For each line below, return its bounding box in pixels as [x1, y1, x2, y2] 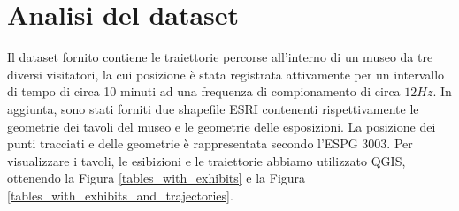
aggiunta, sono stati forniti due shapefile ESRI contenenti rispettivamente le [7, 99, 419, 117]
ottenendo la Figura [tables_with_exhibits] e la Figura [7, 169, 306, 187]
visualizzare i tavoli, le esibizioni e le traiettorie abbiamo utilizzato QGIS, [7, 151, 406, 170]
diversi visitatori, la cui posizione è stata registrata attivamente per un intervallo [7, 64, 445, 83]
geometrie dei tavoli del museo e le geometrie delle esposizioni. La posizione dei [7, 117, 436, 135]
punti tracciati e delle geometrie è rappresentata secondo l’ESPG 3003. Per [7, 134, 413, 153]
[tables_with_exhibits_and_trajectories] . [7, 185, 233, 204]
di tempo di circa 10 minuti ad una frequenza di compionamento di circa [7, 82, 401, 101]
